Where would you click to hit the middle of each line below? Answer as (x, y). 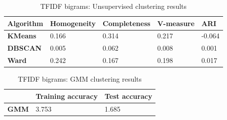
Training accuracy (67, 96)
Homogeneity (73, 23)
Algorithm (25, 23)
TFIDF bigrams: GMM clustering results (80, 79)
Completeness (127, 23)
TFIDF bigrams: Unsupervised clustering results (113, 6)
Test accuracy (128, 96)
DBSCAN (25, 48)
